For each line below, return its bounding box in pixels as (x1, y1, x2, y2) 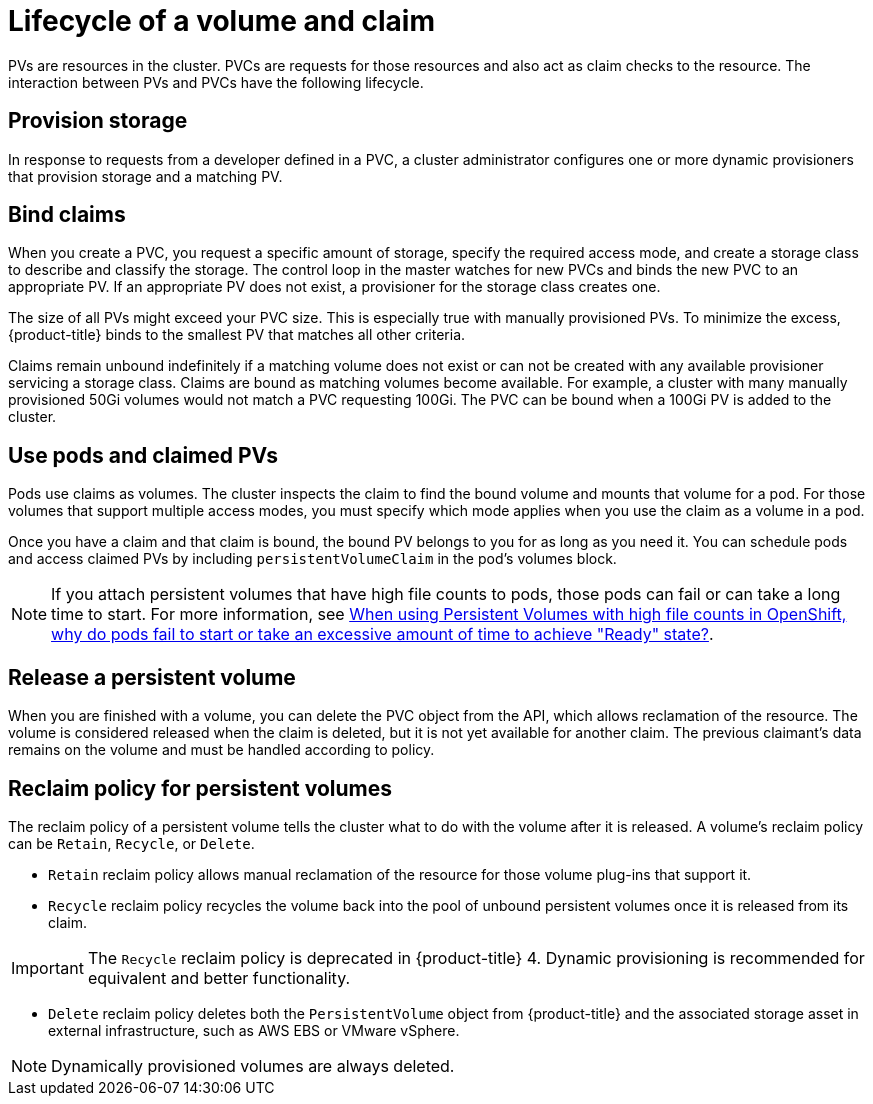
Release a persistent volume (8, 664, 296, 690)
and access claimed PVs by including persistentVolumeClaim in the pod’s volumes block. (8, 550, 617, 568)
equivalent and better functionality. (87, 967, 351, 988)
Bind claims (8, 202, 126, 228)
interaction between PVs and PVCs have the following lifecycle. (8, 73, 424, 91)
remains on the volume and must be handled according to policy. (8, 741, 435, 759)
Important (11, 957, 84, 978)
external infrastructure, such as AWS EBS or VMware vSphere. (48, 1021, 460, 1039)
